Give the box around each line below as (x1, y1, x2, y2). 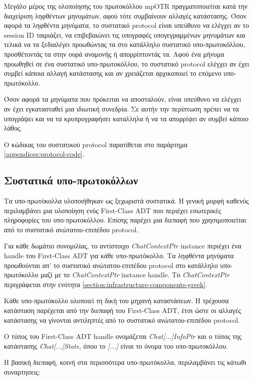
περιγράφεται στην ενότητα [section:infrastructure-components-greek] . (4, 279, 208, 289)
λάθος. (4, 123, 22, 133)
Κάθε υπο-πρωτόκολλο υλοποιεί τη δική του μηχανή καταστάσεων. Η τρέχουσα (4, 295, 229, 306)
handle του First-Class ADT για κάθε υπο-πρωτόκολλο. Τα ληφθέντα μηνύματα (4, 250, 234, 261)
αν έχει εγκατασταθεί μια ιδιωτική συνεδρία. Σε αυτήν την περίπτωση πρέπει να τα (4, 103, 239, 113)
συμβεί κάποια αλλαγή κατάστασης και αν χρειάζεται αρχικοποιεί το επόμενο (4, 68, 222, 78)
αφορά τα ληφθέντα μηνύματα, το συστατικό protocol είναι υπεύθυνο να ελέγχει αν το (4, 20, 249, 30)
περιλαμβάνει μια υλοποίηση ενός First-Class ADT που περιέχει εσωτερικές (4, 205, 221, 215)
